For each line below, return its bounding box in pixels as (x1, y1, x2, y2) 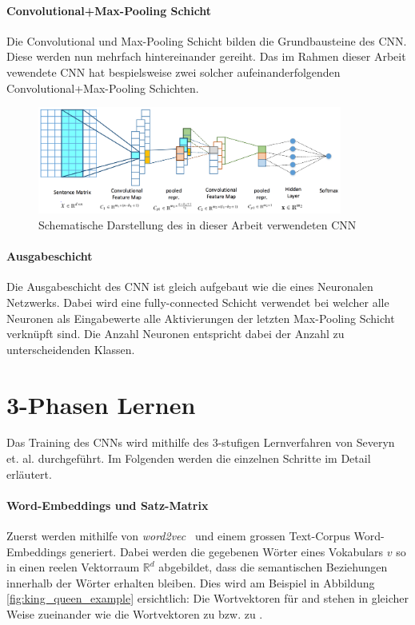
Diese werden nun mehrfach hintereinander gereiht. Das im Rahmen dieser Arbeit (6, 48, 406, 65)
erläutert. (6, 465, 52, 482)
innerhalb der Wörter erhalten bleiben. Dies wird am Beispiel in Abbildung (6, 574, 375, 591)
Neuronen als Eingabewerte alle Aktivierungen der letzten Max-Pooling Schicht (6, 309, 395, 326)
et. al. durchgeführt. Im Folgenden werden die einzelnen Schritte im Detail (6, 450, 371, 467)
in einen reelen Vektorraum (6, 559, 140, 575)
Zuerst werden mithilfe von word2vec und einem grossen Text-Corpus (6, 527, 350, 544)
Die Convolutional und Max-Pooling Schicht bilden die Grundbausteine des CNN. (6, 32, 407, 49)
